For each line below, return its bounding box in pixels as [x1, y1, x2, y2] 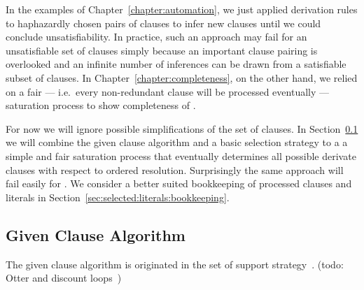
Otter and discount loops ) [6, 270, 122, 285]
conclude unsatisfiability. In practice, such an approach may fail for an [6, 29, 307, 44]
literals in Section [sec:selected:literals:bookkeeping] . [6, 189, 230, 204]
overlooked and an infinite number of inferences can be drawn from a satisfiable [6, 57, 346, 71]
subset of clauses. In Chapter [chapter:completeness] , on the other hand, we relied [6, 70, 358, 85]
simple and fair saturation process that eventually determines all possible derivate [6, 148, 356, 163]
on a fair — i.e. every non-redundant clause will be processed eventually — [6, 84, 329, 99]
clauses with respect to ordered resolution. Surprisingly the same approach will [6, 162, 344, 177]
